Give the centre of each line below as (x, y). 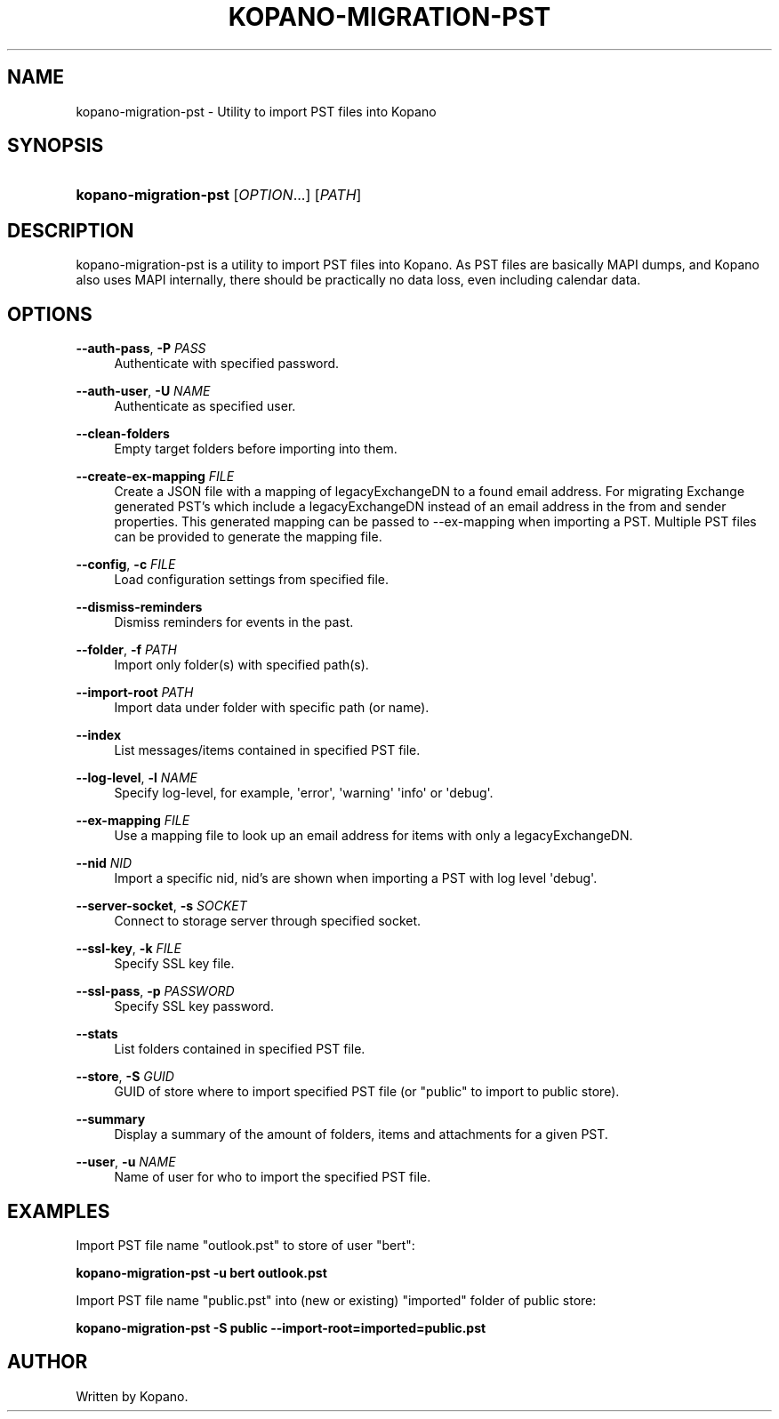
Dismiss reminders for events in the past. (234, 622)
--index (99, 735)
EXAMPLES (59, 1211)
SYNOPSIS (56, 146)
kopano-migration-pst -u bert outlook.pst (201, 1272)
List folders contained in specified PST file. (240, 1049)
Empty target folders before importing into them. (256, 449)
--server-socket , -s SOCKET (161, 906)
